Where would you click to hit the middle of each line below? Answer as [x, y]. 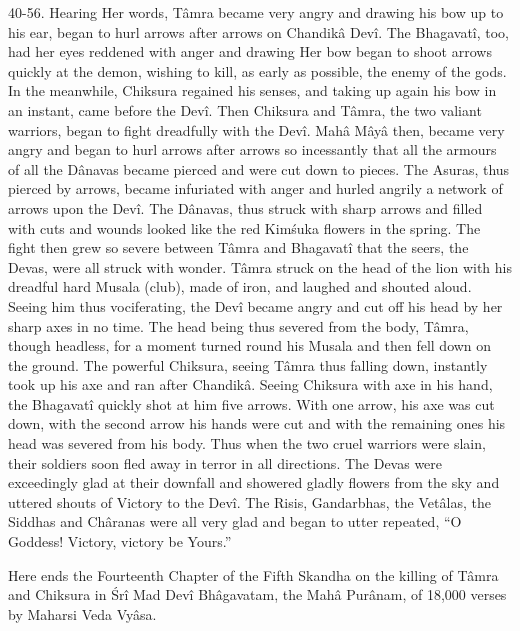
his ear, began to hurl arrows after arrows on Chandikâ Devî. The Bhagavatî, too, [259, 31]
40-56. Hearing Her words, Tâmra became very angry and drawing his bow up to [256, 12]
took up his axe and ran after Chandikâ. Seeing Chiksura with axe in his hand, [250, 384]
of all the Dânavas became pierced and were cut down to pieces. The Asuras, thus [259, 168]
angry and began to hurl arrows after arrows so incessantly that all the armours [252, 149]
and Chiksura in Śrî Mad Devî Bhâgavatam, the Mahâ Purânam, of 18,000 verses [257, 594]
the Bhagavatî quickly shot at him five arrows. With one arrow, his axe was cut [251, 403]
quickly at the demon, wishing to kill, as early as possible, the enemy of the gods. [257, 70]
